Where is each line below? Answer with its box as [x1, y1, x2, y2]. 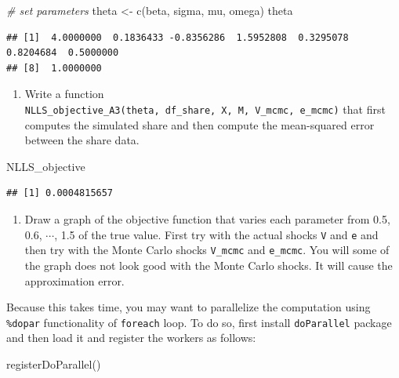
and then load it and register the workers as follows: [6, 329, 256, 346]
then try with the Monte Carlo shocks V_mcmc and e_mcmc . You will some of [24, 242, 390, 258]
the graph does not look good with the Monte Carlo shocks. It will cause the [24, 256, 393, 273]
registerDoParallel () [6, 355, 101, 372]
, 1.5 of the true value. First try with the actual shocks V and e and [54, 226, 379, 242]
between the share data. [24, 132, 140, 148]
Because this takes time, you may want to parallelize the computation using [6, 299, 371, 315]
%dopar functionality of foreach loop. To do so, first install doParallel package [6, 314, 392, 330]
